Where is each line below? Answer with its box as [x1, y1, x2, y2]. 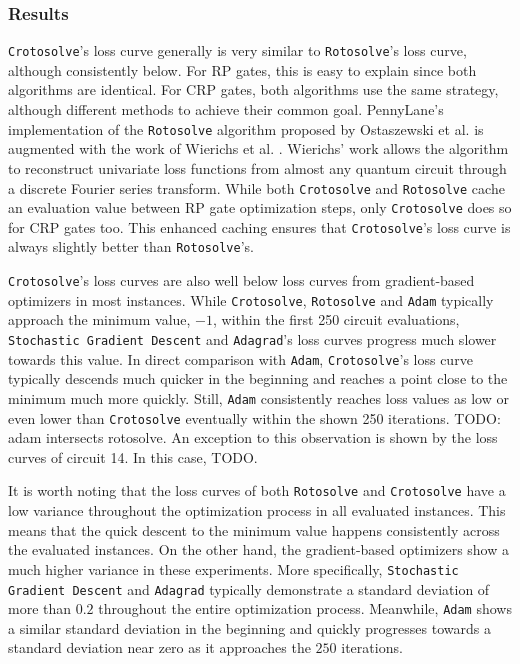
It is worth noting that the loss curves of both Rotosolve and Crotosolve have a [8, 480, 506, 501]
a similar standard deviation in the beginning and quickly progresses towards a [8, 617, 491, 638]
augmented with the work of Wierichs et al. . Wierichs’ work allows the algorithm [8, 138, 509, 159]
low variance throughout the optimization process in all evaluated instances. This [8, 500, 506, 521]
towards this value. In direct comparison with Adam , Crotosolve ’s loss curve [8, 348, 473, 369]
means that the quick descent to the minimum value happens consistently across [8, 519, 500, 540]
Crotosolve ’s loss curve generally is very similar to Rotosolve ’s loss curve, [8, 40, 467, 61]
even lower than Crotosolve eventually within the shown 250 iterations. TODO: [8, 407, 501, 428]
